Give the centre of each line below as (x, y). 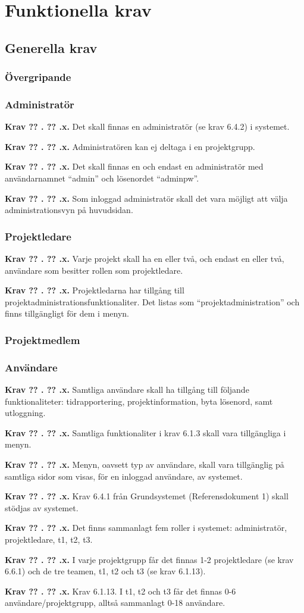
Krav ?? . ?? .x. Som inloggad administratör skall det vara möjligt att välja (146, 198)
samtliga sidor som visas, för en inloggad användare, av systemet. (124, 476)
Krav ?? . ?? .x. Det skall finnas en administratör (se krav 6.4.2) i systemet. (147, 126)
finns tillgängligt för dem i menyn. (67, 313)
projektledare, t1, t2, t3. (49, 539)
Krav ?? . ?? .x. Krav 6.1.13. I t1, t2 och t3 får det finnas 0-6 (120, 591)
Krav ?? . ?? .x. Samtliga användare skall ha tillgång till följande (127, 390)
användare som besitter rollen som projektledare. (94, 270)
